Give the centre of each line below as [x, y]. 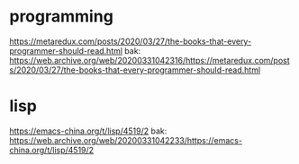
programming [62, 17]
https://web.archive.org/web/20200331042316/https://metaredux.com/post [149, 60]
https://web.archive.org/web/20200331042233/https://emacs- [126, 140]
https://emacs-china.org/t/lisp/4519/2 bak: [88, 131]
